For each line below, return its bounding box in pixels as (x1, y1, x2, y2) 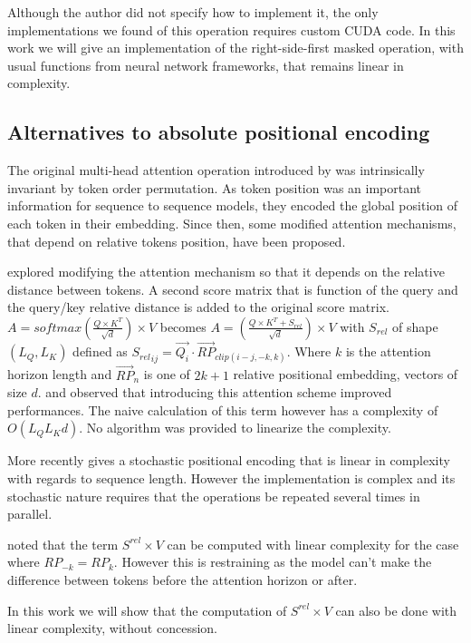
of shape (392, 317, 438, 336)
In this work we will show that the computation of (7, 600, 287, 619)
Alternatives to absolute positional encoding (7, 118, 430, 146)
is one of (143, 365, 190, 384)
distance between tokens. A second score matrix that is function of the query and (7, 279, 458, 298)
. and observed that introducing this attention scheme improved (37, 383, 392, 402)
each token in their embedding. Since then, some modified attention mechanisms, (7, 213, 457, 232)
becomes (159, 317, 207, 336)
